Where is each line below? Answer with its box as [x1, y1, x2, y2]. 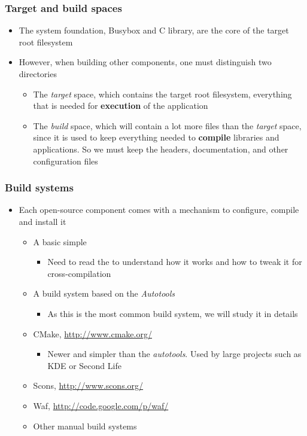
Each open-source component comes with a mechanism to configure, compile [19, 203, 299, 216]
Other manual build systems [33, 419, 137, 432]
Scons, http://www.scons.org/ [33, 379, 144, 392]
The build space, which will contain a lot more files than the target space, [33, 119, 302, 132]
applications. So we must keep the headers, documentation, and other [33, 142, 288, 155]
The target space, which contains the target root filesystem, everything [33, 87, 292, 100]
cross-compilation [47, 267, 111, 279]
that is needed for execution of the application [33, 99, 208, 112]
